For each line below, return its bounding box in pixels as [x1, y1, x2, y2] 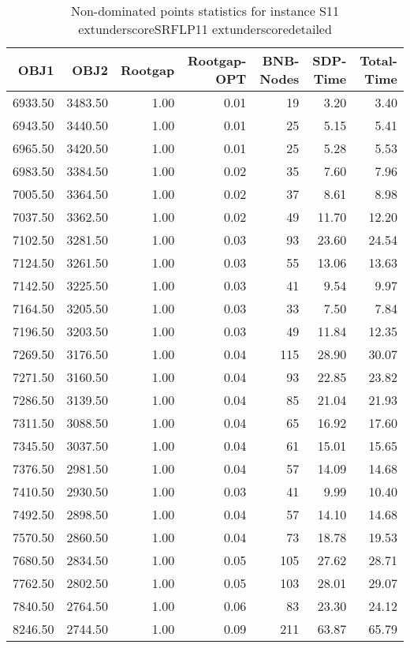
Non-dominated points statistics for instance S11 [70, 2, 340, 20]
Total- [360, 51, 397, 69]
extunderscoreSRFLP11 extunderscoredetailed [78, 20, 332, 38]
